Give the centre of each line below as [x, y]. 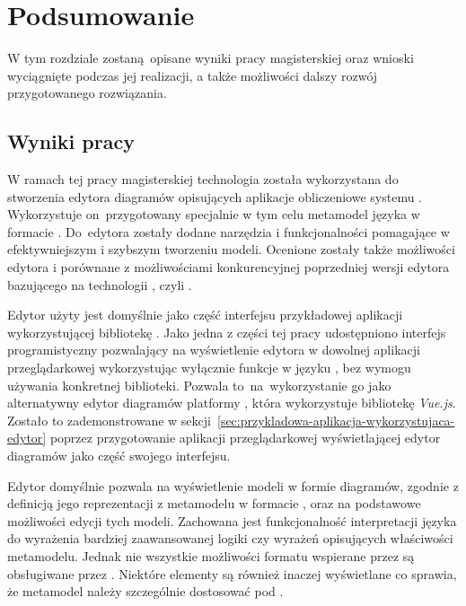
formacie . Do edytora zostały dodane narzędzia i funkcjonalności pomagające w [229, 231]
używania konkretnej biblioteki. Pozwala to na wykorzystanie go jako [199, 385]
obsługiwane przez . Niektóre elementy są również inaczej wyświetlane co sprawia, [232, 573]
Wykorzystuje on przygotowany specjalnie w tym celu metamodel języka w [214, 214]
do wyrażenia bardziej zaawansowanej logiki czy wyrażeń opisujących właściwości [230, 538]
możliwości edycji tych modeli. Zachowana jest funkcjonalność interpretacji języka [232, 520]
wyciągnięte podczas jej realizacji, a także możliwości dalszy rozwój [193, 75]
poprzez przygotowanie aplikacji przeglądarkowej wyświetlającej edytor [245, 438]
